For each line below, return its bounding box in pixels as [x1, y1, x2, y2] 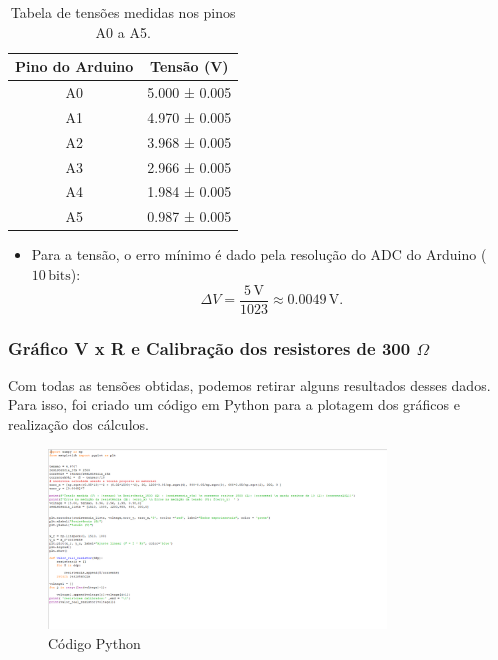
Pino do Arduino [15, 56, 134, 77]
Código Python [48, 633, 141, 654]
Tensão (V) [150, 56, 229, 77]
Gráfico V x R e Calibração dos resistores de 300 [8, 335, 411, 360]
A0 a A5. [95, 21, 151, 42]
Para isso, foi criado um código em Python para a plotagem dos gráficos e [8, 394, 460, 415]
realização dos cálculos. [8, 414, 149, 434]
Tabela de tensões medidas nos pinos [10, 2, 236, 22]
